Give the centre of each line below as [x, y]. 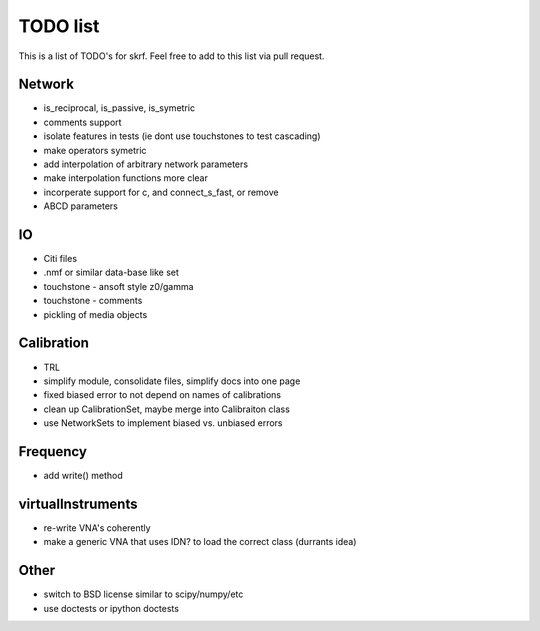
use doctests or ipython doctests [111, 608]
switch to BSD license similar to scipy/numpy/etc [143, 594]
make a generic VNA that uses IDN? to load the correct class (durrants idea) [200, 542]
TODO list [59, 26]
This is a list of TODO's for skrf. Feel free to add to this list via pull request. [171, 56]
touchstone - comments [93, 301]
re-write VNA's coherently [97, 527]
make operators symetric [95, 150]
